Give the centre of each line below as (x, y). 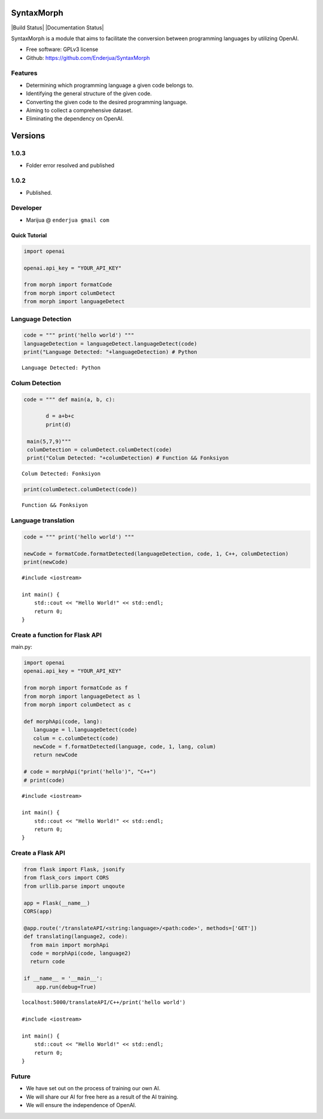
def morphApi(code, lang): (63, 721)
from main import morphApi (70, 945)
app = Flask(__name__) (57, 903)
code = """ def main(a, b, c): (70, 399)
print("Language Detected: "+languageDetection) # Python (110, 352)
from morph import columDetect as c (77, 705)
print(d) (59, 424)
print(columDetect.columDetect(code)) (80, 489)
